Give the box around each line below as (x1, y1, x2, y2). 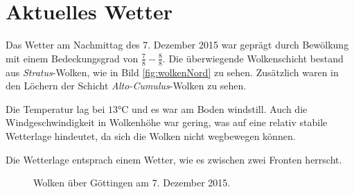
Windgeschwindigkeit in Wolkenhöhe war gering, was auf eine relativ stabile (6, 115, 328, 130)
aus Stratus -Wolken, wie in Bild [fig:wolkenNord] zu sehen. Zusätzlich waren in (6, 64, 339, 79)
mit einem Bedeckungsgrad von (6, 51, 139, 65)
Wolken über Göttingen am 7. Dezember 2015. (33, 175, 231, 190)
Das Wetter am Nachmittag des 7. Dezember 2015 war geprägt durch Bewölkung (6, 37, 349, 52)
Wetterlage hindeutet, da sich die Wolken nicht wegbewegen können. (6, 128, 296, 143)
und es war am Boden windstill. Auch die (132, 101, 308, 116)
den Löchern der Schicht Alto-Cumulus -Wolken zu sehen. (6, 78, 247, 93)
